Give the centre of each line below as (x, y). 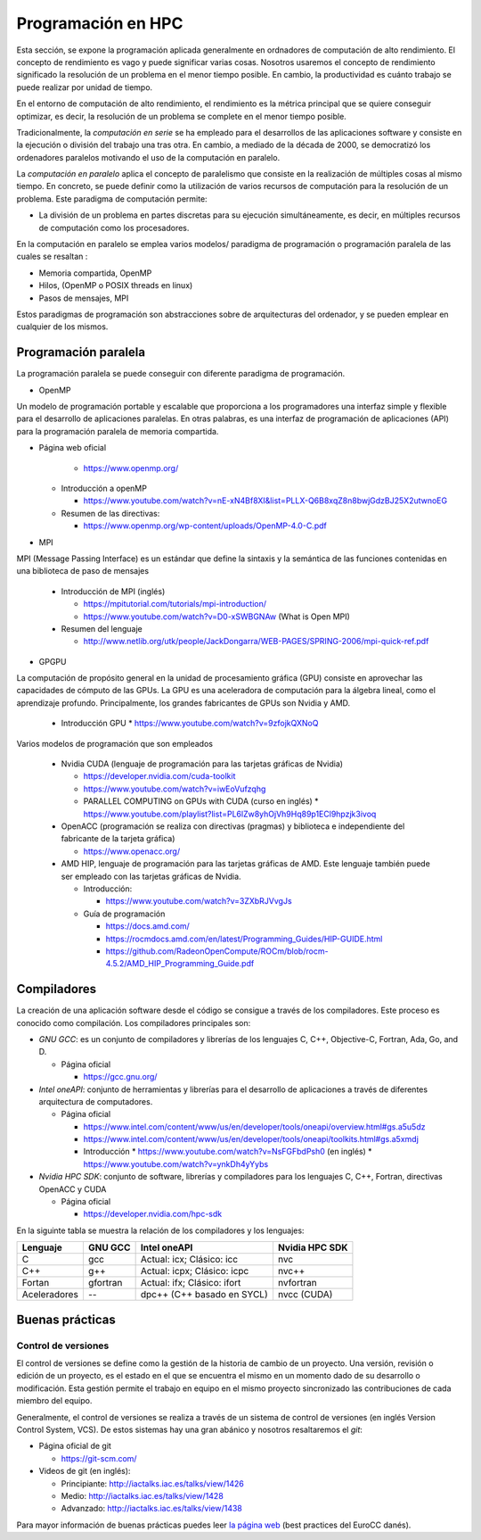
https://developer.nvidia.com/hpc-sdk (153, 1214)
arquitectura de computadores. (96, 1101)
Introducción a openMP (104, 488)
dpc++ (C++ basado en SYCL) (204, 1295)
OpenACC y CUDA (73, 1189)
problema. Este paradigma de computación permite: (112, 199)
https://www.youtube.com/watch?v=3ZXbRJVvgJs (199, 901)
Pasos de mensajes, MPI (84, 298)
